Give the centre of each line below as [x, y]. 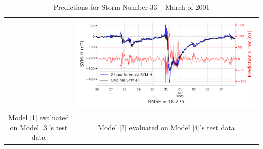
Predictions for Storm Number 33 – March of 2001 [131, 7]
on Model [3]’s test [39, 127]
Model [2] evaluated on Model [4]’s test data [166, 127]
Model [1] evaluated [39, 117]
